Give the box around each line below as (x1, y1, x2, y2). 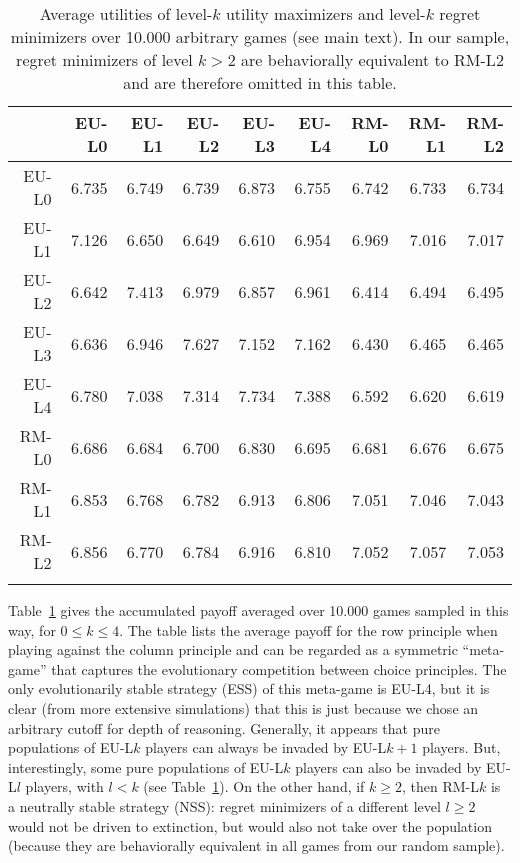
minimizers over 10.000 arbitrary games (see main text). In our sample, (10, 25, 510, 48)
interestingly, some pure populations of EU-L (8, 756, 284, 777)
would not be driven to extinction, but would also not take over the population (8, 815, 492, 836)
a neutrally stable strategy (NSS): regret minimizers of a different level (8, 795, 441, 816)
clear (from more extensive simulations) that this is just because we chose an (8, 697, 479, 718)
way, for (8, 619, 56, 640)
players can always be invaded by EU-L (145, 737, 387, 758)
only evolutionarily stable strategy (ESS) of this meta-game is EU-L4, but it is (8, 678, 490, 699)
